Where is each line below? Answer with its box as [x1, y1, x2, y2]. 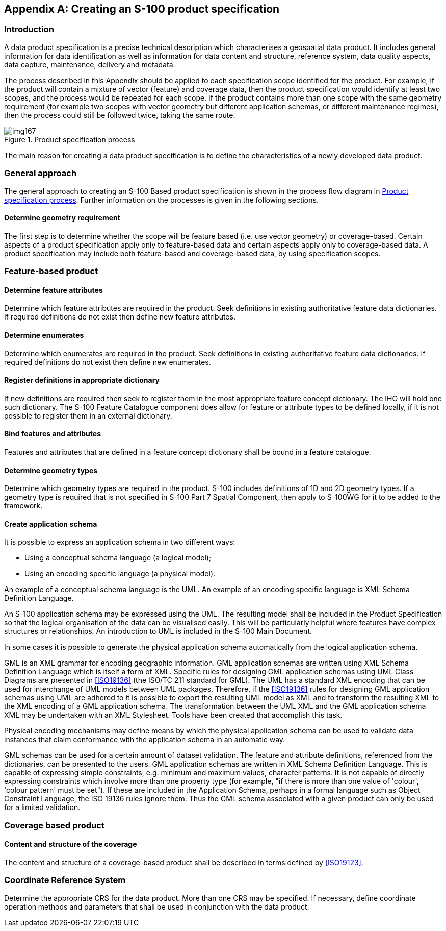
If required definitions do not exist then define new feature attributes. [4, 312, 235, 322]
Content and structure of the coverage [4, 840, 137, 849]
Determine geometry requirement [4, 213, 120, 223]
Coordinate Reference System [4, 875, 126, 886]
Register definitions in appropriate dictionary [4, 376, 160, 385]
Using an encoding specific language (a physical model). [24, 569, 216, 578]
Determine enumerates [4, 330, 84, 339]
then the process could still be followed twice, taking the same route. [4, 110, 235, 119]
